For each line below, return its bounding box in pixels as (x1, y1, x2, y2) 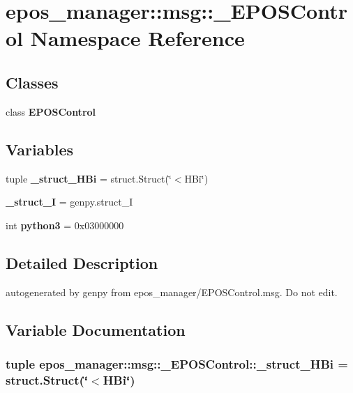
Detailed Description (6, 252, 158, 273)
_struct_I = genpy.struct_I (6, 194, 133, 209)
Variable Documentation (6, 318, 186, 340)
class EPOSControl (6, 104, 96, 118)
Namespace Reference (30, 24, 245, 52)
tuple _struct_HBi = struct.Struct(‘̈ (6, 171, 172, 185)
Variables (6, 138, 74, 160)
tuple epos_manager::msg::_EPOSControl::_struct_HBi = (6, 355, 348, 372)
